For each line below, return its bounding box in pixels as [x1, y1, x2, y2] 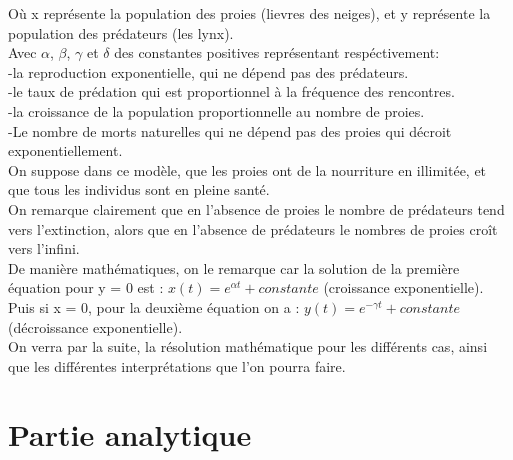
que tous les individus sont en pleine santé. [8, 179, 270, 200]
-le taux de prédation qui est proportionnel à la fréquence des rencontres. [8, 81, 455, 102]
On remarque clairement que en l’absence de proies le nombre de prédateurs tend [8, 198, 505, 219]
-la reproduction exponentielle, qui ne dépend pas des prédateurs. [8, 61, 409, 82]
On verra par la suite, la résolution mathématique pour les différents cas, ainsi [8, 336, 488, 357]
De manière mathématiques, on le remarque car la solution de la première [8, 257, 460, 278]
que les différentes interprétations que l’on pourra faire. [8, 355, 346, 376]
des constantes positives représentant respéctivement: [114, 42, 440, 63]
